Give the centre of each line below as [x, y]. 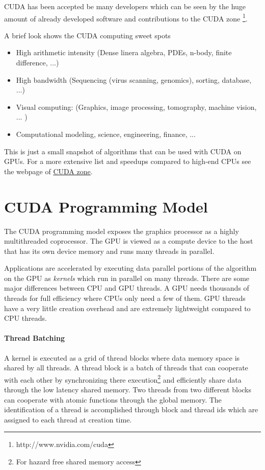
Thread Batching [34, 338]
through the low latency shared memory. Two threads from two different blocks [128, 390]
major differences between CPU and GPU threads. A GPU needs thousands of [127, 288]
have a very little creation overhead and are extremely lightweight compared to [127, 308]
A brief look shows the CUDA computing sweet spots [87, 35]
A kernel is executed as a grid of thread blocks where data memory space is [122, 357]
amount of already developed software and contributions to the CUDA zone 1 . [126, 17]
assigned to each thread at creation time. [68, 419]
